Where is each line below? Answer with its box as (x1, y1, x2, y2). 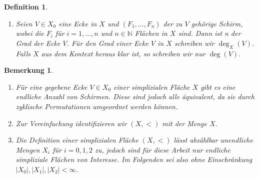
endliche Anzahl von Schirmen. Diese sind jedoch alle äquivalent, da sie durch (15, 91, 255, 102)
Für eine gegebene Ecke (15, 81, 87, 92)
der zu (163, 18, 182, 28)
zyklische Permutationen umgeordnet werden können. (15, 101, 178, 111)
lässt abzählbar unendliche (173, 135, 253, 145)
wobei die (15, 28, 44, 38)
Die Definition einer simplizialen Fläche (15, 135, 138, 145)
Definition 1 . (4, 1, 48, 11)
